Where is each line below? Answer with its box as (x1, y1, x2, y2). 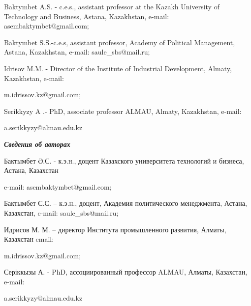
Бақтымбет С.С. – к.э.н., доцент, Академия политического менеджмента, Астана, (4, 198, 247, 208)
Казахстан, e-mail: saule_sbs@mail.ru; (4, 207, 119, 218)
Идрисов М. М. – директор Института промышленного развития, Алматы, (4, 224, 226, 234)
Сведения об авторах (4, 139, 70, 149)
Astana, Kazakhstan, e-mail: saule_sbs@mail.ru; (4, 47, 150, 57)
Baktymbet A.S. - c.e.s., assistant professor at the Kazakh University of (4, 1, 220, 11)
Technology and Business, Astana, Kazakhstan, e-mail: (4, 11, 169, 21)
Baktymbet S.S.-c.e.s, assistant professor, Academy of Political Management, (4, 37, 235, 47)
